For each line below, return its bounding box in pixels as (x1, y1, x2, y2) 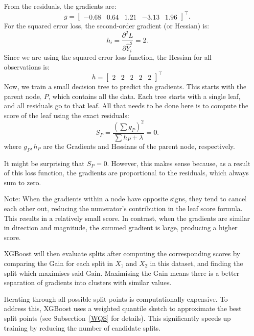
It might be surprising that (4, 158, 85, 168)
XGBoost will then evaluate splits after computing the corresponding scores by (4, 248, 240, 259)
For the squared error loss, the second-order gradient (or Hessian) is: (4, 21, 209, 31)
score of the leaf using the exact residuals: (4, 110, 129, 120)
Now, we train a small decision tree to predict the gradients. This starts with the (4, 81, 247, 91)
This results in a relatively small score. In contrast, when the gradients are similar (4, 213, 250, 223)
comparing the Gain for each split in (4, 258, 113, 268)
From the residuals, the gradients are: (4, 1, 116, 11)
